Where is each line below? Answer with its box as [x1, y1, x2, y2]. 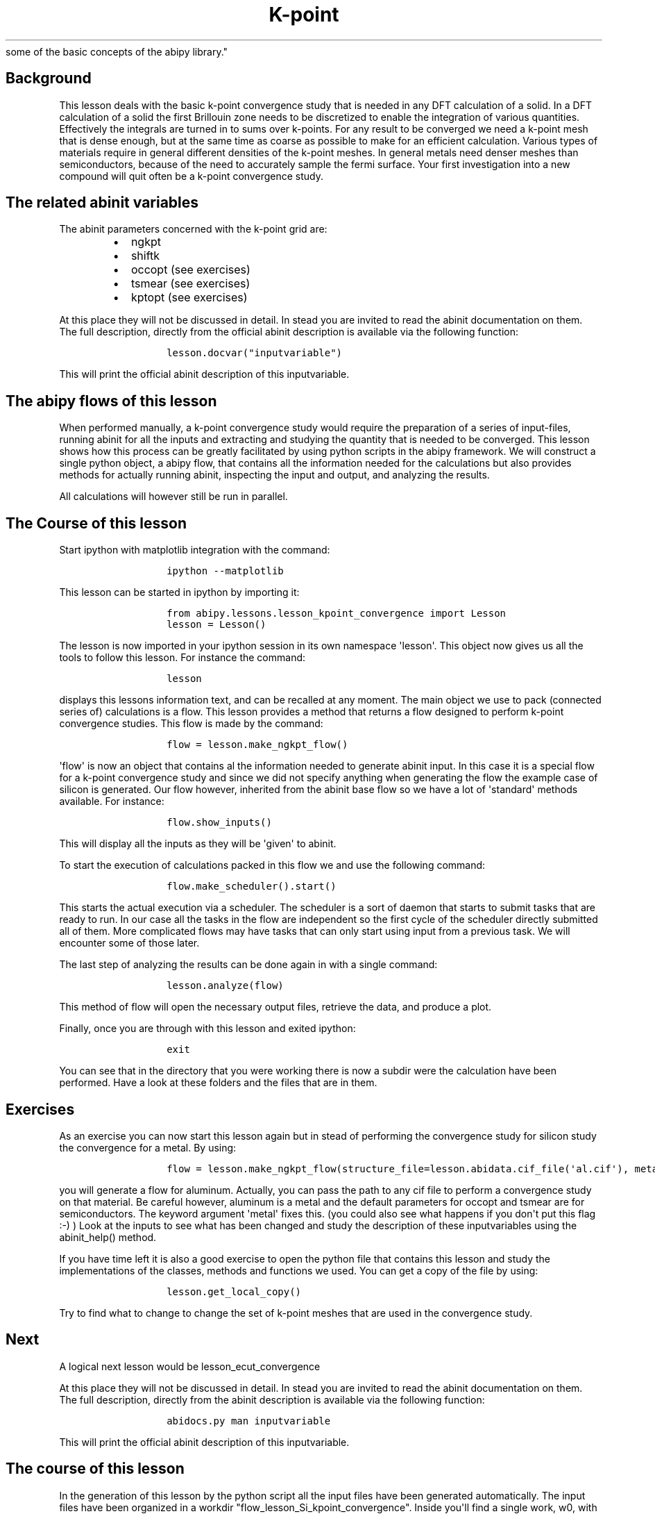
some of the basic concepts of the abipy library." [6, 45, 228, 58]
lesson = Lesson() [167, 619, 266, 631]
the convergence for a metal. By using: [59, 1141, 237, 1154]
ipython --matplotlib [167, 565, 284, 577]
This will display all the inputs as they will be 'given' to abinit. [59, 838, 337, 850]
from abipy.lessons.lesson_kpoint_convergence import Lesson [167, 608, 507, 619]
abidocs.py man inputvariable [167, 1415, 331, 1426]
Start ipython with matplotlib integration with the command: [59, 544, 330, 556]
